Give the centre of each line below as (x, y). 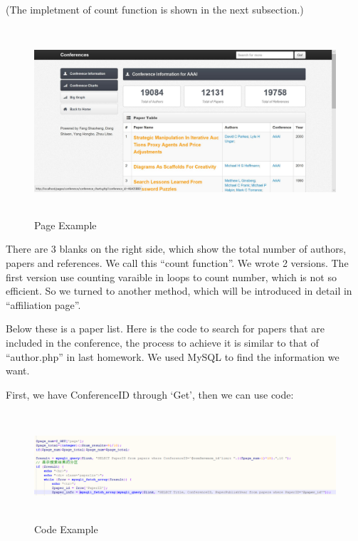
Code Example (66, 529)
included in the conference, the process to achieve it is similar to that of (162, 342)
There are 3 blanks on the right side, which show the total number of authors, (176, 249)
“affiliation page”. (43, 304)
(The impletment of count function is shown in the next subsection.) (155, 9)
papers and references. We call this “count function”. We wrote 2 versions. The (177, 262)
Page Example (65, 225)
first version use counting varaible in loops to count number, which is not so (171, 277)
